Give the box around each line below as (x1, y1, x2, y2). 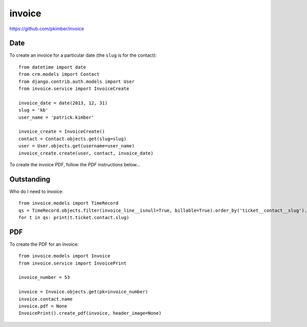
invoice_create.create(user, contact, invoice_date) (18, 150, 153, 156)
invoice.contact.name (18, 296, 73, 302)
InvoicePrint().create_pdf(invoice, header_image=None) (18, 310, 162, 316)
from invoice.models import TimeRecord (18, 200, 119, 206)
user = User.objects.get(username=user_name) (18, 143, 135, 149)
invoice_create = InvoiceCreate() (18, 128, 105, 135)
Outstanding (9, 175, 51, 184)
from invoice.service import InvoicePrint (18, 260, 127, 266)
